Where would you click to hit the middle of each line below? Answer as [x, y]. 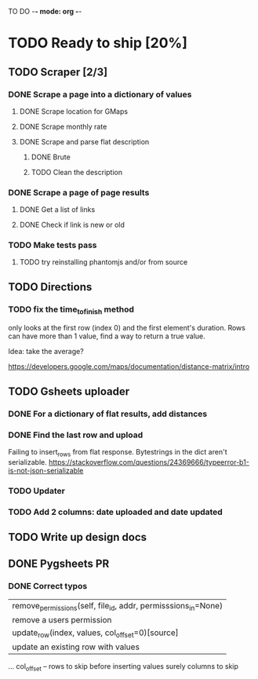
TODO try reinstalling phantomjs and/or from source [104, 262]
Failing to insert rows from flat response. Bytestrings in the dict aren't [118, 453]
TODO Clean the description [77, 172]
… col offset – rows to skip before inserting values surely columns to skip [124, 667]
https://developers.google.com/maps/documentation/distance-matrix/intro [129, 367]
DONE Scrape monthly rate [63, 126]
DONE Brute [51, 157]
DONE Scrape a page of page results [79, 192]
